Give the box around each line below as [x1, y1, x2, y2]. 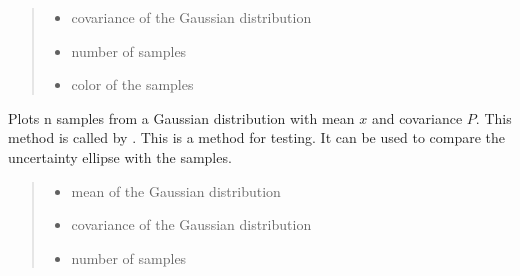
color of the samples [71, 74, 194, 95]
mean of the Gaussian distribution [71, 180, 281, 201]
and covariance [371, 107, 463, 128]
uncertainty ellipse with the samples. [8, 146, 232, 167]
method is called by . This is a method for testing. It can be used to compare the [8, 127, 506, 148]
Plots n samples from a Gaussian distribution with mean [8, 107, 355, 128]
